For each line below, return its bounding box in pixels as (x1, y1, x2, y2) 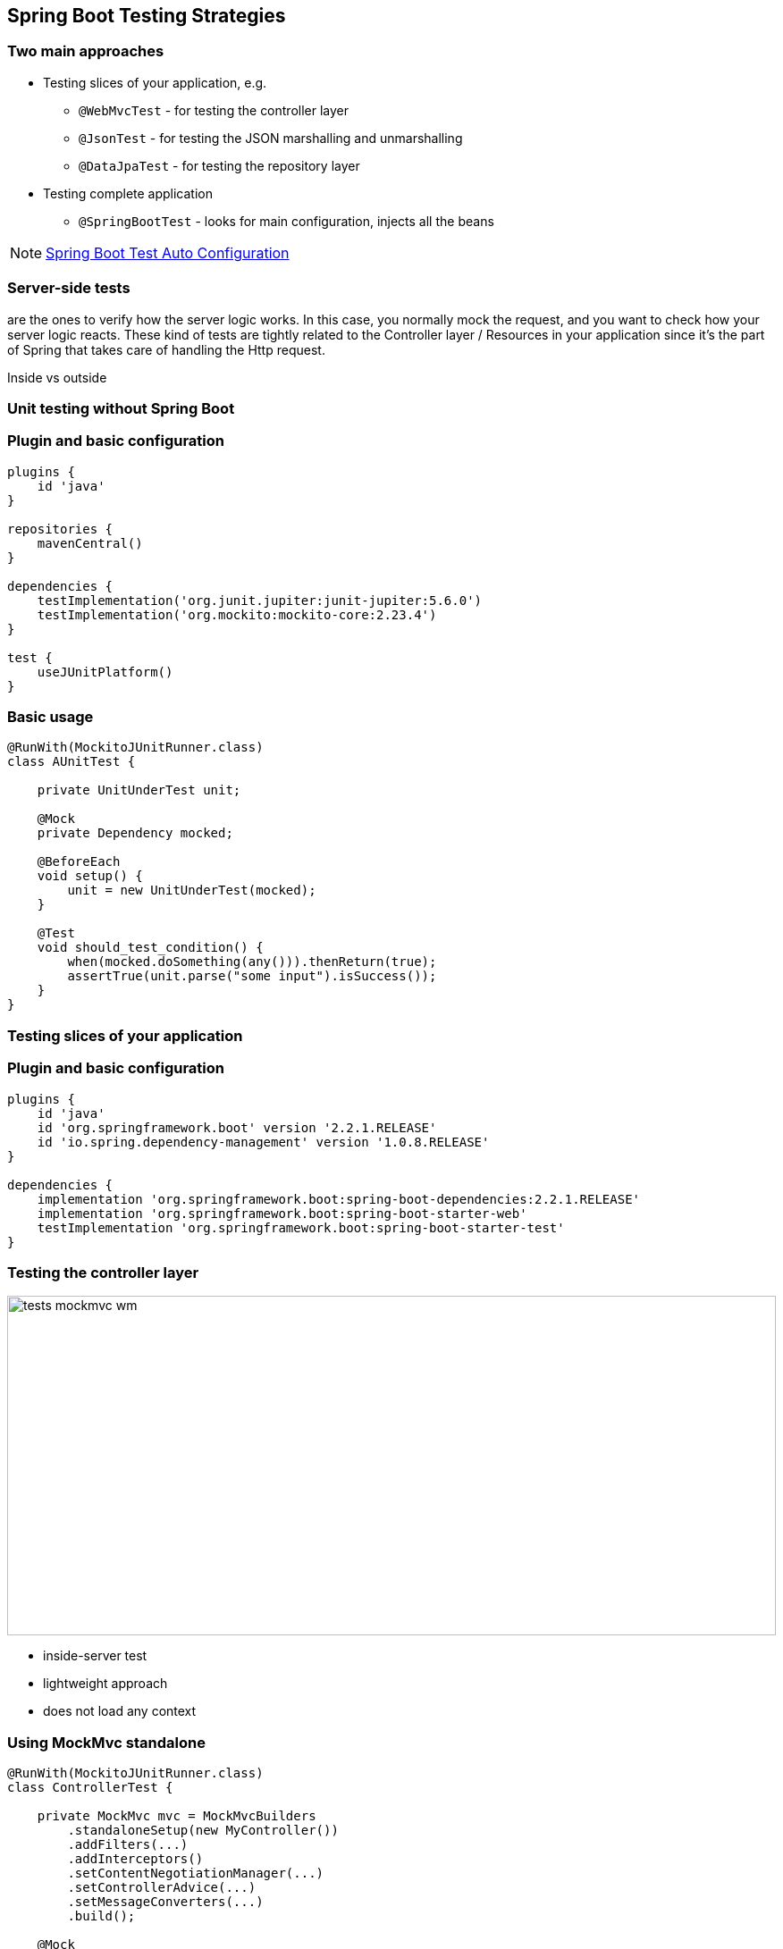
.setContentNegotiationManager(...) (67, 1866, 324, 1881)
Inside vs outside (7, 369, 107, 385)
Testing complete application (43, 185, 214, 201)
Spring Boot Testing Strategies (7, 4, 286, 27)
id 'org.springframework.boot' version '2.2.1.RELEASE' (37, 1120, 437, 1135)
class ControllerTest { (7, 1780, 173, 1795)
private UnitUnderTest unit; (37, 783, 241, 798)
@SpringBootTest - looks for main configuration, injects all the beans (79, 213, 494, 229)
